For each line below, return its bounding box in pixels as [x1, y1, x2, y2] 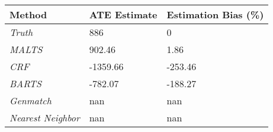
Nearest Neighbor [9, 111, 80, 124]
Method [9, 8, 47, 21]
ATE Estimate [89, 8, 158, 21]
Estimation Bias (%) [166, 8, 264, 21]
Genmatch [9, 94, 52, 107]
